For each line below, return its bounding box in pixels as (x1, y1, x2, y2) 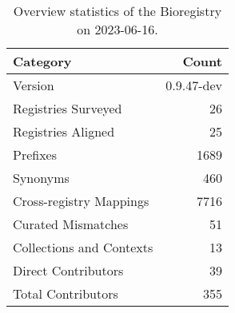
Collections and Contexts (13, 238, 153, 256)
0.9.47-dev (165, 76, 222, 94)
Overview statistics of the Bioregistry (13, 2, 222, 20)
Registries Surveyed (13, 99, 122, 117)
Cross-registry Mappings (13, 192, 149, 210)
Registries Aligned (13, 122, 115, 141)
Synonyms (13, 168, 70, 187)
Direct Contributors (13, 261, 124, 279)
